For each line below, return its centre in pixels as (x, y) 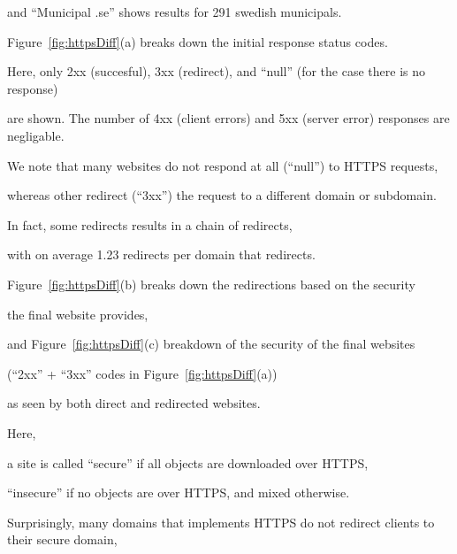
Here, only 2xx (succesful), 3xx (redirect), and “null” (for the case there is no (216, 71)
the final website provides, (78, 314)
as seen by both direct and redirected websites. (134, 403)
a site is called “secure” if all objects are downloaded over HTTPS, (188, 462)
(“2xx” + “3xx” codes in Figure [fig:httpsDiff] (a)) (142, 373)
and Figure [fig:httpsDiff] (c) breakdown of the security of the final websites (211, 344)
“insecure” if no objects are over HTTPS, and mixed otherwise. (179, 492)
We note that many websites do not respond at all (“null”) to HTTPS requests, (223, 165)
